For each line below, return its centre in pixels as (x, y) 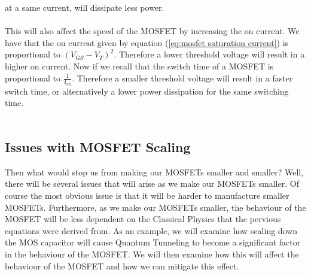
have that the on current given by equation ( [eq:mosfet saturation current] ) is (147, 42)
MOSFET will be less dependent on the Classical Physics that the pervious (143, 219)
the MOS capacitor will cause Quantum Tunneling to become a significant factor (153, 242)
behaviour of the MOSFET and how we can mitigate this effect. (122, 266)
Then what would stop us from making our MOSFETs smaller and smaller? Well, (154, 172)
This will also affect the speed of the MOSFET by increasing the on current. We (152, 31)
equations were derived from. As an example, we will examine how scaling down (151, 230)
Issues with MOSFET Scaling (98, 146)
